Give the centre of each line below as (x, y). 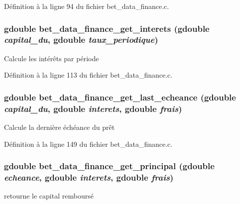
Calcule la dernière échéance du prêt (60, 127)
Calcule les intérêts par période (52, 58)
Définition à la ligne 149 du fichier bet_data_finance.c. (88, 144)
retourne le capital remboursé (49, 196)
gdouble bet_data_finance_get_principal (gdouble (109, 166)
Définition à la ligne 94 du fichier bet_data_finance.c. (87, 6)
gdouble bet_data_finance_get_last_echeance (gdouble (120, 97)
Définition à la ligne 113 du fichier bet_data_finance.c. (88, 75)
